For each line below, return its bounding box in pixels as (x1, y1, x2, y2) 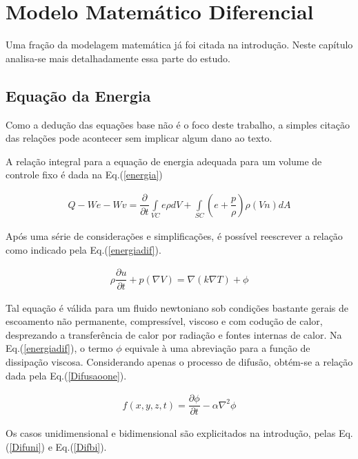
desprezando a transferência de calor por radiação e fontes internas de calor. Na (6, 327, 342, 341)
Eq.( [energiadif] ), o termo (6, 341, 113, 355)
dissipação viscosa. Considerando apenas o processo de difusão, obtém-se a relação (6, 354, 353, 368)
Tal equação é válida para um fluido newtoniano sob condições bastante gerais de (6, 300, 348, 315)
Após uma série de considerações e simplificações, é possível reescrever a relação (6, 229, 343, 243)
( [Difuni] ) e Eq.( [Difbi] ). (6, 439, 107, 453)
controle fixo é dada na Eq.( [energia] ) (6, 167, 163, 182)
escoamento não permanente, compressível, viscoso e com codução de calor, (6, 314, 323, 328)
